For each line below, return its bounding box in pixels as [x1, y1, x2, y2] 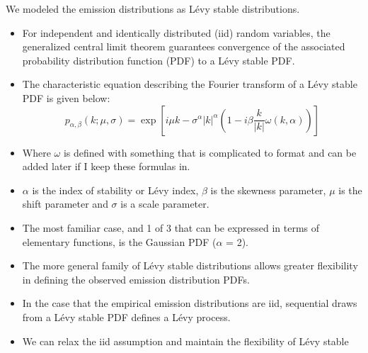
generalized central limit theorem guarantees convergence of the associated [22, 39, 345, 54]
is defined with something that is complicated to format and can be [63, 145, 357, 159]
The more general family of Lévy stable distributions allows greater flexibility [22, 258, 358, 273]
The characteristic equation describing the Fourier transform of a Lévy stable [22, 77, 357, 91]
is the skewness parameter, [210, 182, 326, 197]
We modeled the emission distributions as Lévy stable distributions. [6, 1, 300, 16]
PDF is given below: [22, 90, 110, 105]
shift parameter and [22, 196, 108, 211]
